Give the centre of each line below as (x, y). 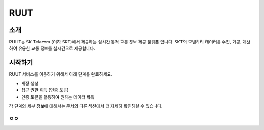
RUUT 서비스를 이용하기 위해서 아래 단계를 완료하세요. (61, 74)
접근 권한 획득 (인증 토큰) (45, 90)
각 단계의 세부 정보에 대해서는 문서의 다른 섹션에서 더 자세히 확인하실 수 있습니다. (86, 106)
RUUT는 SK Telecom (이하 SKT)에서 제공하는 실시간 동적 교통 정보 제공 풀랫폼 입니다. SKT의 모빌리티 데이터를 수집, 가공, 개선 (130, 42)
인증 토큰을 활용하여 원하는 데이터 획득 (58, 97)
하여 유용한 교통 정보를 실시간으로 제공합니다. (52, 48)
